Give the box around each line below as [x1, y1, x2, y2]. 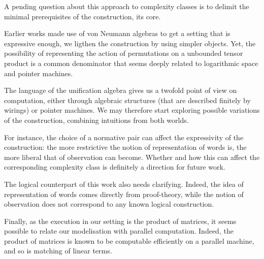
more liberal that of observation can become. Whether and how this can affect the [4, 151, 260, 162]
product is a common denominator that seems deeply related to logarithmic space [4, 57, 258, 68]
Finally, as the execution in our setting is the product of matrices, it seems [4, 215, 237, 226]
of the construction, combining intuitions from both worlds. [4, 114, 189, 125]
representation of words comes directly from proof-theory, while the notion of [4, 188, 244, 199]
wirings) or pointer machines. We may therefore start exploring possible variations [4, 105, 260, 115]
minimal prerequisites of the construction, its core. [4, 11, 161, 21]
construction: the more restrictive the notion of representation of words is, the [4, 142, 247, 152]
